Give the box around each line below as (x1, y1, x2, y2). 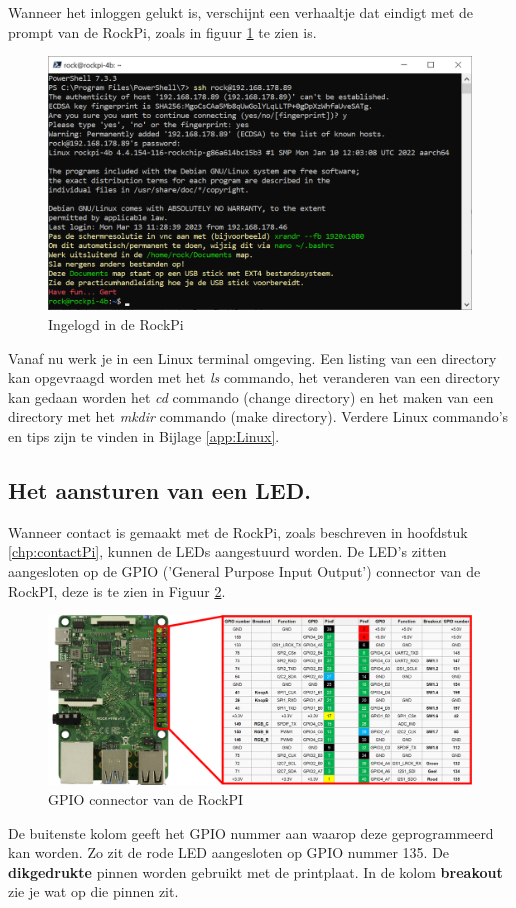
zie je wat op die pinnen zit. (8, 881, 179, 902)
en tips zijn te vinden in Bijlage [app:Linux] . (8, 425, 280, 446)
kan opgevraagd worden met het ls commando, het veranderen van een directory (8, 367, 501, 388)
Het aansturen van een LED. (8, 474, 311, 505)
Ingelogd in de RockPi (48, 314, 184, 335)
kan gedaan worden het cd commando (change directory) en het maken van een (8, 386, 494, 407)
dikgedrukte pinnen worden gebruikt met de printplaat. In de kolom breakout (8, 861, 503, 882)
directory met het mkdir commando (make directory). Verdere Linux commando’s (8, 406, 509, 427)
